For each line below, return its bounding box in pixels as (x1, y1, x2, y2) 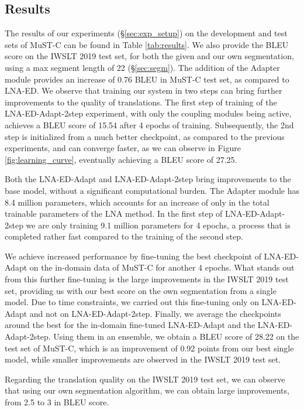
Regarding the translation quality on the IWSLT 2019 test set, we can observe (5, 373, 285, 385)
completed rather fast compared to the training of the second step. (5, 230, 243, 242)
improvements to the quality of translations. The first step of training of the (5, 95, 277, 108)
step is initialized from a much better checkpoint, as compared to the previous (5, 130, 285, 142)
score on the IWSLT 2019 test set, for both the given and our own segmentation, (5, 50, 294, 62)
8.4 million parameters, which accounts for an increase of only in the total (5, 196, 270, 208)
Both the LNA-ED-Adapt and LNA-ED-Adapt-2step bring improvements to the (5, 173, 291, 185)
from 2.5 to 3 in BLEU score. (5, 396, 109, 408)
